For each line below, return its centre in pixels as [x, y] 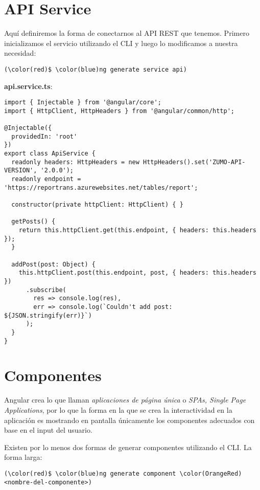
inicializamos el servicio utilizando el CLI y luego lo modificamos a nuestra [121, 43]
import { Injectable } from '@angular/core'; [83, 103]
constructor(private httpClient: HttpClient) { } [97, 205]
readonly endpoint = [46, 179]
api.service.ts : [28, 86]
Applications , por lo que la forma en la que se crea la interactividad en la [118, 409]
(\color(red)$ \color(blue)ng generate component [90, 473]
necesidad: [20, 53]
